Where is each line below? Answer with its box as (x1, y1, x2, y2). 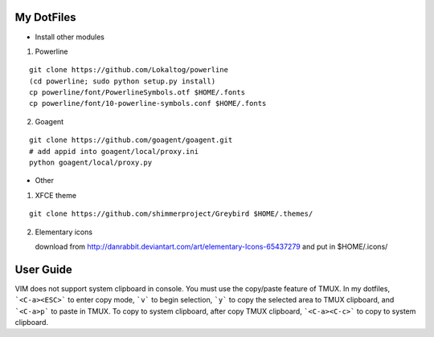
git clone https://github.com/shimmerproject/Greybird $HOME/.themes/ (29, 209, 313, 218)
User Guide (14, 262, 72, 276)
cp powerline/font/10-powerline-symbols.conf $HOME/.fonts (29, 99, 267, 108)
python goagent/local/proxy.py (29, 158, 153, 168)
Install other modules (35, 32, 104, 42)
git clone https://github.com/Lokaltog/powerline (29, 65, 229, 75)
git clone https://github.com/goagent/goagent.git (29, 136, 233, 144)
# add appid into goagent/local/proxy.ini (29, 147, 199, 156)
